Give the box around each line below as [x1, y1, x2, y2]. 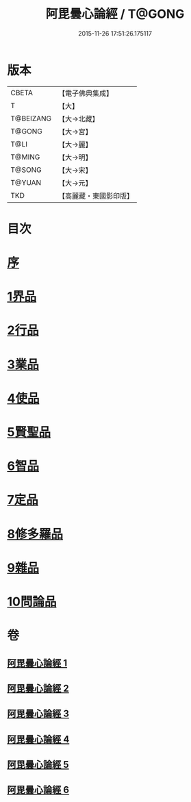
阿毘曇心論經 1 [7, 657, 68, 668]
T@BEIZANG [10, 114, 52, 123]
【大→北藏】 [58, 114, 99, 123]
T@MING [10, 152, 40, 162]
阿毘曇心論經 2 [7, 682, 70, 694]
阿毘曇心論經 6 [7, 784, 70, 796]
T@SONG [10, 165, 42, 175]
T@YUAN [10, 177, 42, 187]
